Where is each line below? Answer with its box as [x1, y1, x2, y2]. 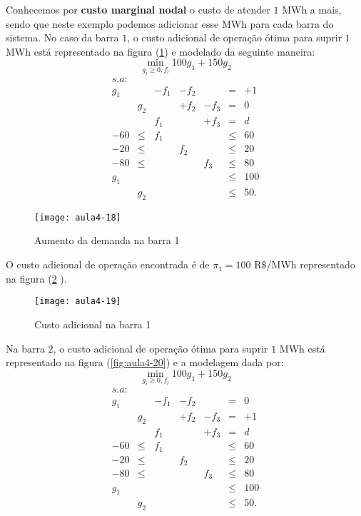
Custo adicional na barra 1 [34, 316, 151, 331]
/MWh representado [266, 257, 355, 272]
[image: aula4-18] [34, 212, 121, 223]
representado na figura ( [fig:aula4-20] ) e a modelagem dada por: [6, 355, 284, 370]
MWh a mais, [282, 2, 342, 16]
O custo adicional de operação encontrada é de [6, 257, 210, 272]
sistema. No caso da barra [6, 30, 119, 45]
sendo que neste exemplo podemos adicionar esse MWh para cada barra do [6, 16, 334, 31]
